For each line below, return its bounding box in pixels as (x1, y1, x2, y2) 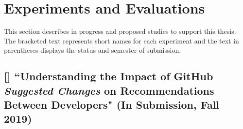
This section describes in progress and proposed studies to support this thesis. (4, 26, 236, 36)
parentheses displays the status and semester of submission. (4, 45, 181, 55)
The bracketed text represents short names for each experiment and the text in (4, 35, 239, 45)
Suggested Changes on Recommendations (4, 83, 214, 98)
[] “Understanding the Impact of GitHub (4, 69, 213, 84)
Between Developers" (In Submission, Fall (4, 97, 220, 112)
